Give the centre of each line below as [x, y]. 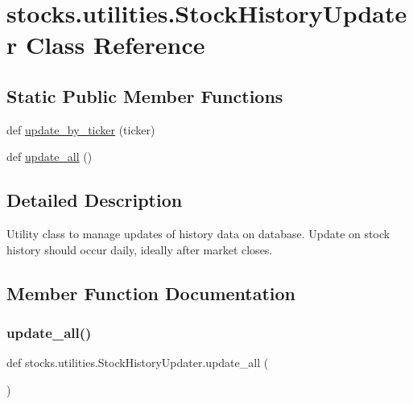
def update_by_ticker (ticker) [81, 129]
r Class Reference [106, 45]
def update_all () [50, 157]
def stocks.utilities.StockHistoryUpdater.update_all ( [138, 363]
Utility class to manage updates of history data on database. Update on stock [198, 234]
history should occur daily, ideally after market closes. [140, 249]
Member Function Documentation [151, 293]
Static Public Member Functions [145, 95]
